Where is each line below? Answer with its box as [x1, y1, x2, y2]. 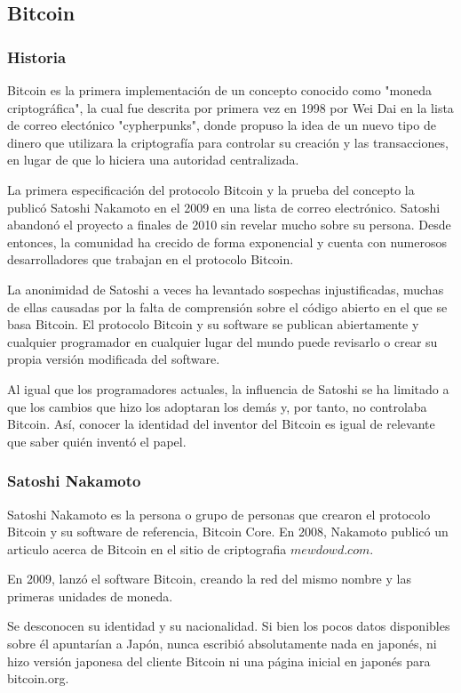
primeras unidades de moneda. [7, 586, 173, 605]
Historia [7, 45, 67, 68]
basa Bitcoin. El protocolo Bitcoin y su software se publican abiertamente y [7, 315, 419, 334]
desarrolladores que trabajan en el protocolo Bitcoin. [7, 250, 294, 269]
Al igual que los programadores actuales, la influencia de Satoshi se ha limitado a [7, 379, 449, 398]
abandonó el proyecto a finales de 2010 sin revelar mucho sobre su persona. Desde [7, 215, 451, 234]
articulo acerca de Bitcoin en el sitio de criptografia [7, 539, 287, 558]
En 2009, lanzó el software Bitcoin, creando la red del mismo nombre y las [7, 569, 411, 588]
